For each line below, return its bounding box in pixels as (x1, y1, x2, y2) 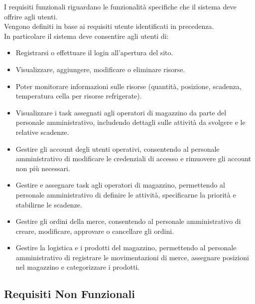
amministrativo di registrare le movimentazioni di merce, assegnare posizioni (15, 252, 249, 262)
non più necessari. (15, 163, 70, 173)
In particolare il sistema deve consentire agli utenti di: (4, 30, 169, 41)
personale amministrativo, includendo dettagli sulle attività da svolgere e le (15, 117, 246, 127)
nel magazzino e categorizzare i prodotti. (15, 262, 140, 272)
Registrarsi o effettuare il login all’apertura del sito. (15, 47, 173, 58)
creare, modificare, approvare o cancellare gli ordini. (15, 225, 174, 236)
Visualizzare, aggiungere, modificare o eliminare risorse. (15, 64, 185, 74)
